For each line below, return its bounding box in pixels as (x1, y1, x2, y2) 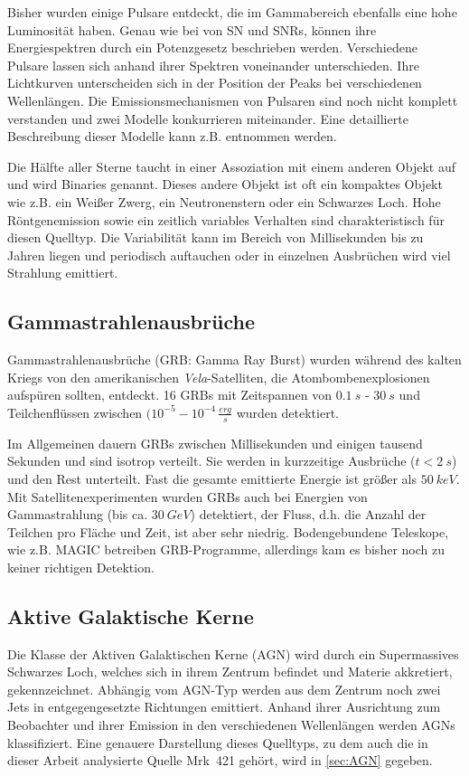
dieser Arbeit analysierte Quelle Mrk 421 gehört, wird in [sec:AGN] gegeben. (7, 751, 433, 770)
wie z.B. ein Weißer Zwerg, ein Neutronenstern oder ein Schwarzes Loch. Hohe (7, 192, 441, 211)
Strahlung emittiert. (7, 263, 118, 282)
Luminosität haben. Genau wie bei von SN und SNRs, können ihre (7, 20, 377, 39)
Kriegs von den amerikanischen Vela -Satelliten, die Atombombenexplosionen (7, 367, 430, 386)
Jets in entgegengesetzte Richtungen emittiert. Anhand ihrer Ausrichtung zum (7, 697, 441, 716)
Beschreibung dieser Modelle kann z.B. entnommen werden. (7, 127, 337, 146)
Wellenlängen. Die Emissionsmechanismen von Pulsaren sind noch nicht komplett (7, 90, 458, 109)
